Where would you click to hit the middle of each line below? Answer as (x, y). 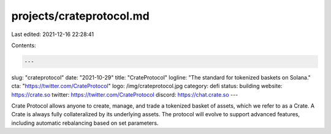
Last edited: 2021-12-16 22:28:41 (53, 34)
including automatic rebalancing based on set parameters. (85, 123)
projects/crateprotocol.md (80, 16)
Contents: (24, 45)
